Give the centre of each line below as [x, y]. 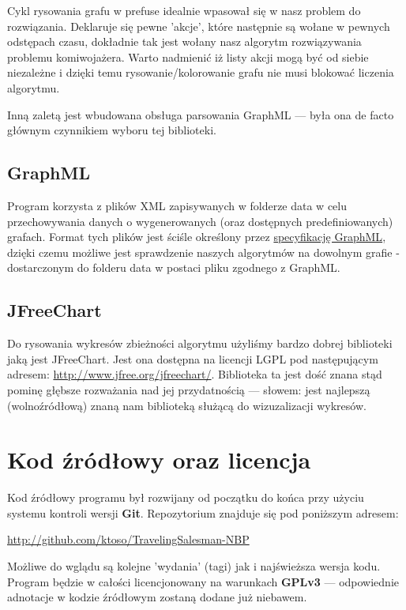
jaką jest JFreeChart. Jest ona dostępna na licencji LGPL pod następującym [193, 358]
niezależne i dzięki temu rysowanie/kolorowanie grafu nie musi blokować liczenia [201, 72]
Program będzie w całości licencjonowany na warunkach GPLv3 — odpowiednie [203, 581]
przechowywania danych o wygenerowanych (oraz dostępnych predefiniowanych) [200, 221]
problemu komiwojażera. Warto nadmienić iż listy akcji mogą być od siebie [188, 56]
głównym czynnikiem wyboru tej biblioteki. [112, 130]
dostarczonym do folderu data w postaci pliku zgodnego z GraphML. [174, 267]
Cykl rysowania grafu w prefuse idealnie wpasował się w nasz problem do [184, 10]
